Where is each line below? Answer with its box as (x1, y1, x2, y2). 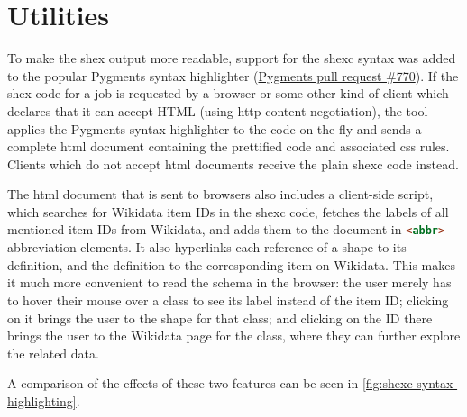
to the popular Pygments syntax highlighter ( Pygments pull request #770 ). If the (7, 66, 459, 85)
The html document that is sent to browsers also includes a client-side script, (7, 185, 434, 204)
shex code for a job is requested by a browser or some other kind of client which (7, 84, 449, 103)
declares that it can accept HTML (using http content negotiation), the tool (7, 101, 428, 120)
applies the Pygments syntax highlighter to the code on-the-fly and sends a (7, 119, 422, 138)
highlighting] (7, 391, 77, 410)
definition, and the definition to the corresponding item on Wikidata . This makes (7, 255, 456, 274)
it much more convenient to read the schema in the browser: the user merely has (7, 273, 452, 292)
